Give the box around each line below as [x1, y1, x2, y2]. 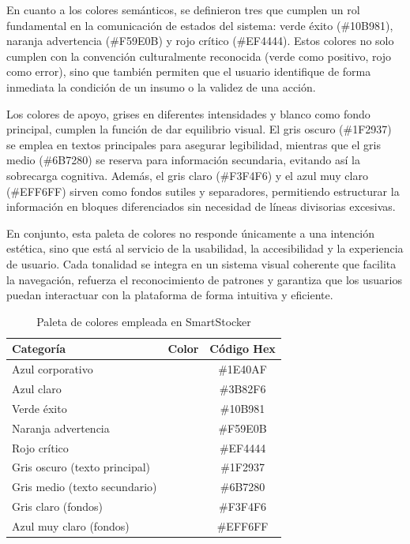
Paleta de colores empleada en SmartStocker [36, 313, 251, 329]
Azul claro [12, 380, 62, 396]
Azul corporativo [12, 361, 93, 377]
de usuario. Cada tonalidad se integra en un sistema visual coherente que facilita [6, 255, 397, 272]
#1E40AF [218, 361, 267, 377]
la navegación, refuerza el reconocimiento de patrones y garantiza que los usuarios [6, 271, 403, 287]
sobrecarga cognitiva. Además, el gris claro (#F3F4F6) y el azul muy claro [6, 167, 368, 183]
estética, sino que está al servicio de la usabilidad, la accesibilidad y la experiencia [6, 240, 404, 257]
